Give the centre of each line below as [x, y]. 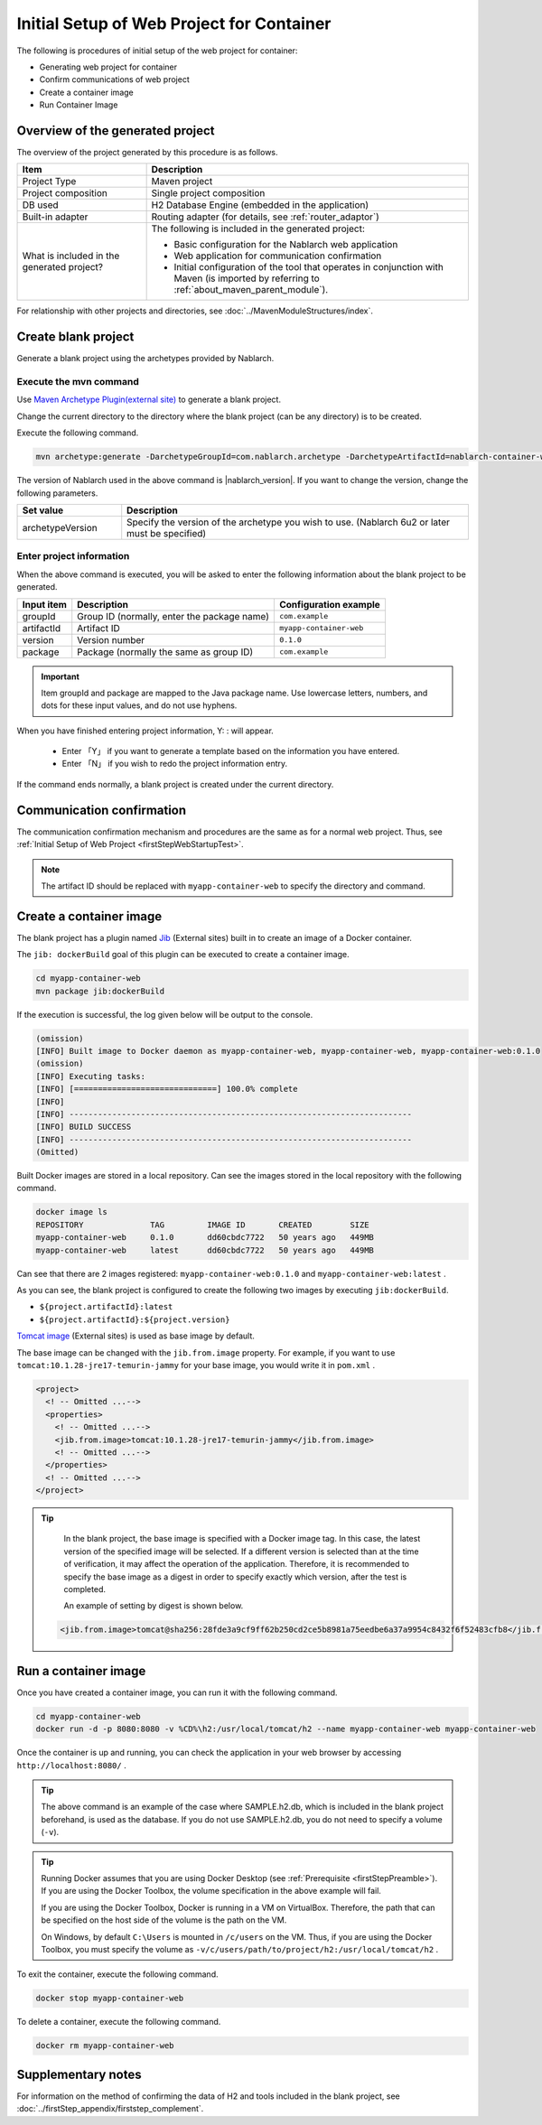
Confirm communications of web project [114, 79]
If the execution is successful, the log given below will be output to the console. [165, 1014]
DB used [40, 205]
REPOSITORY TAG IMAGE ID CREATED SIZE [202, 1225]
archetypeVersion [60, 527]
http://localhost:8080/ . [71, 1765]
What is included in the [71, 256]
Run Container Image [79, 105]
